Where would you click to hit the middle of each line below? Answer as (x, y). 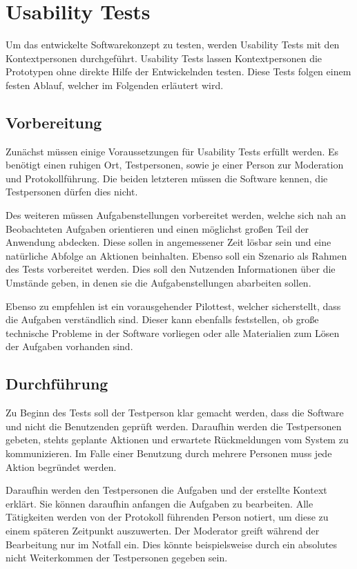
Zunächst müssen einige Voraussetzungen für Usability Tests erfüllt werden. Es (172, 151)
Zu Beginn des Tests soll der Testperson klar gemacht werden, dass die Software (175, 413)
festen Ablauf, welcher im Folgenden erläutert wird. (115, 85)
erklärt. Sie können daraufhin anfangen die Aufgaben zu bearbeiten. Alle (160, 503)
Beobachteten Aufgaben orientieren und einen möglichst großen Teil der (157, 228)
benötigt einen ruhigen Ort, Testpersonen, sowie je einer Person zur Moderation (175, 165)
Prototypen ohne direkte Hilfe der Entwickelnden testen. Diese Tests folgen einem (178, 71)
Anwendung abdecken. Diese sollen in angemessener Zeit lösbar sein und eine (168, 242)
